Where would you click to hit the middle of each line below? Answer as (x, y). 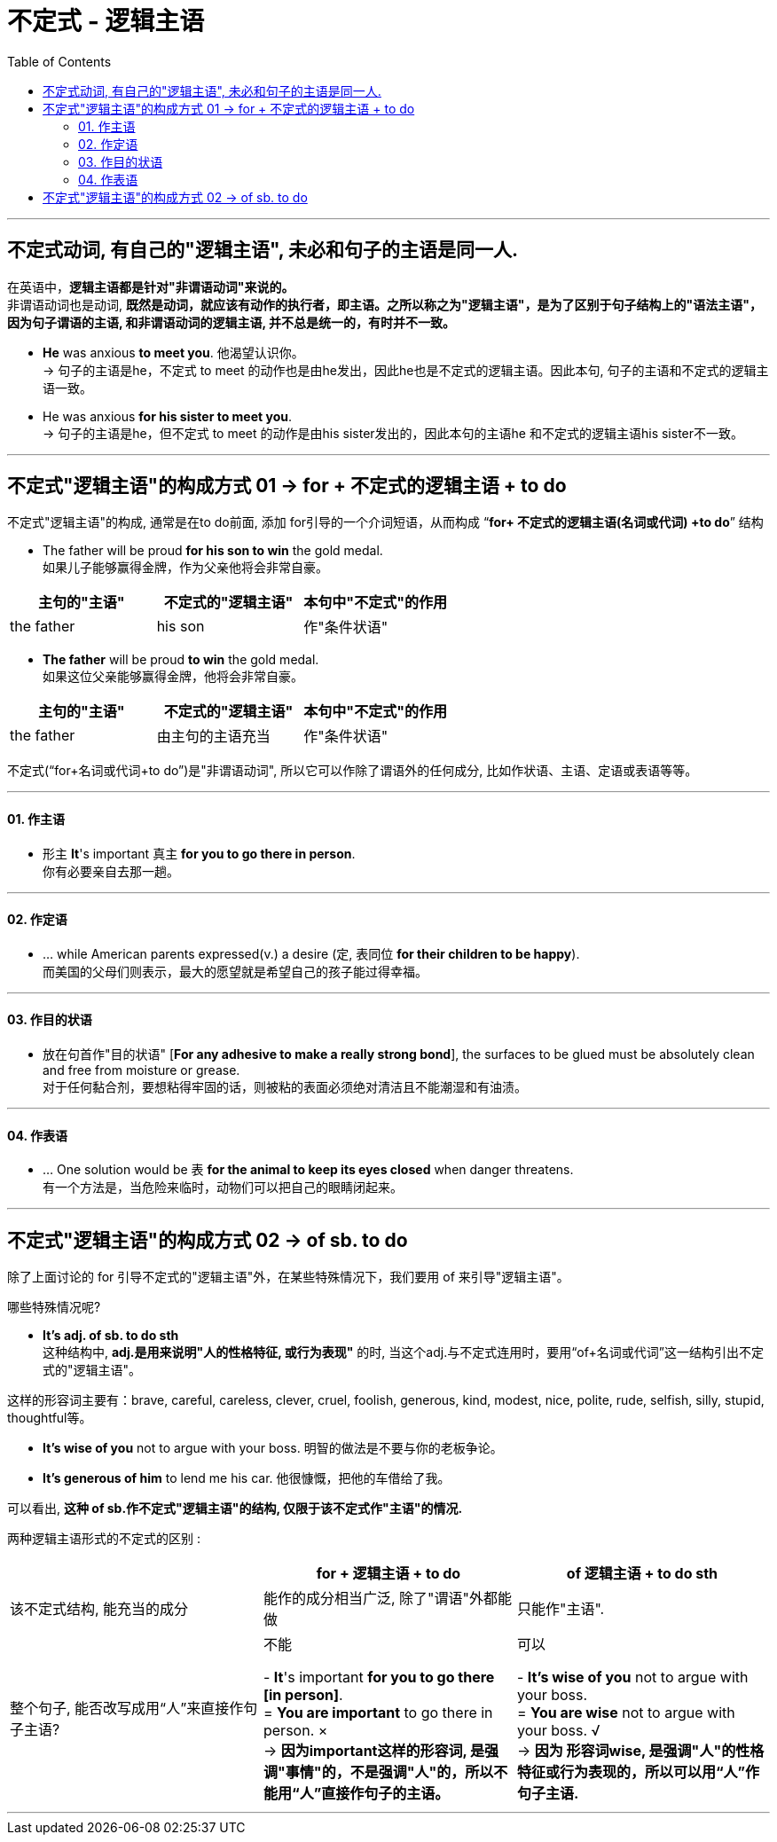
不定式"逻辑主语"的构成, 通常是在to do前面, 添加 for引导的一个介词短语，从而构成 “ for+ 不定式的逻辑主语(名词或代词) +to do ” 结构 (385, 522)
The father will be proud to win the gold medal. (181, 660)
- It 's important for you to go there (379, 1677)
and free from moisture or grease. (141, 1070)
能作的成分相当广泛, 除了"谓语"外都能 (388, 1599)
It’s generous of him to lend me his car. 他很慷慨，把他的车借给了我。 (247, 1478)
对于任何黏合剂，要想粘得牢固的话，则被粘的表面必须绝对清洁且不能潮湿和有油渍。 (285, 1087)
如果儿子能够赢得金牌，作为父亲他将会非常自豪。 (185, 568)
